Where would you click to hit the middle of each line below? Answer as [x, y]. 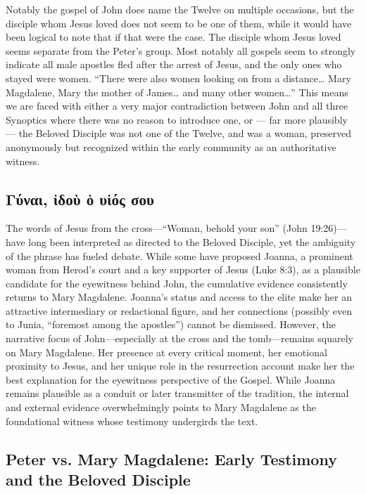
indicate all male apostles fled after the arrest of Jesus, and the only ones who [174, 64]
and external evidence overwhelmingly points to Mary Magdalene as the [161, 407]
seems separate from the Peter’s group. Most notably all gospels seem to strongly [181, 50]
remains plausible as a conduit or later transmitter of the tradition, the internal [177, 393]
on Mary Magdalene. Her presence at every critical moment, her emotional [166, 352]
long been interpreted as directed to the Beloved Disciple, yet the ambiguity [192, 241]
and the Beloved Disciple [98, 480]
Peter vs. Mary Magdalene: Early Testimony [171, 459]
